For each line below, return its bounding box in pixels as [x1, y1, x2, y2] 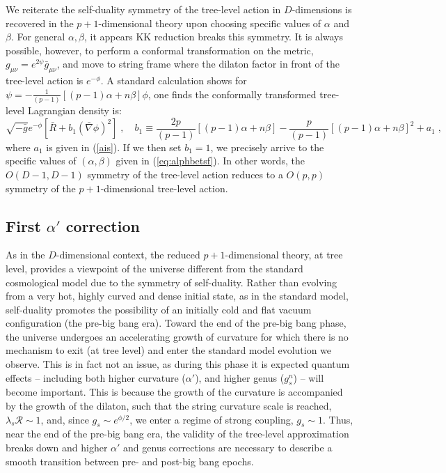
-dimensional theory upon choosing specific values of [98, 15, 321, 30]
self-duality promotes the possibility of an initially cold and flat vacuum [6, 302, 312, 316]
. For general [10, 29, 65, 44]
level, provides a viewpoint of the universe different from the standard [6, 261, 303, 275]
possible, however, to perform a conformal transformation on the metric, [6, 42, 314, 57]
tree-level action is [6, 73, 83, 88]
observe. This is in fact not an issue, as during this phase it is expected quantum [6, 357, 350, 371]
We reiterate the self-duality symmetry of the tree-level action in [6, 2, 281, 16]
